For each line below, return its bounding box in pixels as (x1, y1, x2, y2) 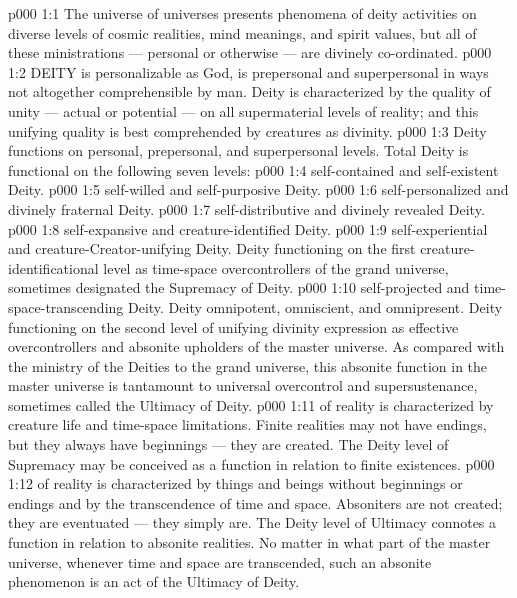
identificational (8, 257, 99, 278)
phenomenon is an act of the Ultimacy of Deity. (8, 571, 300, 592)
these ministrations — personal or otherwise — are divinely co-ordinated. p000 (8, 42, 492, 63)
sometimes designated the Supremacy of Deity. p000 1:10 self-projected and (8, 277, 470, 298)
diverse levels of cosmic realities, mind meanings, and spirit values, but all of (8, 22, 477, 43)
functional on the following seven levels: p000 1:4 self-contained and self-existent (8, 159, 499, 180)
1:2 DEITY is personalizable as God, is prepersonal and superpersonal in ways (8, 61, 489, 82)
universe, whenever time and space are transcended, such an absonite (8, 551, 432, 572)
